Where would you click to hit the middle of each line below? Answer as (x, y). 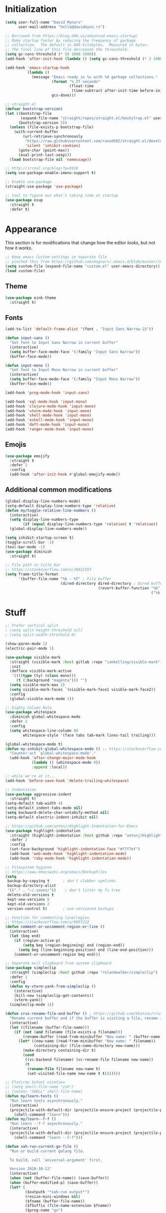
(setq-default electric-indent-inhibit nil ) (52, 817)
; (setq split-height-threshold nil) (44, 630)
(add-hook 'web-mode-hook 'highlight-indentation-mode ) (68, 854)
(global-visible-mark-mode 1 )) (42, 699)
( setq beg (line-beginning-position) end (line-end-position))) (86, 950)
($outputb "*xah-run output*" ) (57, 1192)
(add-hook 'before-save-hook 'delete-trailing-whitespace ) (67, 781)
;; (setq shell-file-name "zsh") (40, 1087)
